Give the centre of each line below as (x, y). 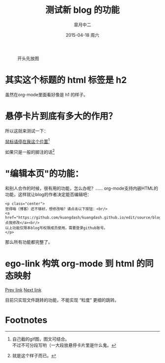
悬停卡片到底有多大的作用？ (61, 116)
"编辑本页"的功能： (44, 174)
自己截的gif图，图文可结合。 (41, 339)
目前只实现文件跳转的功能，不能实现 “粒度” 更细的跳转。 (62, 300)
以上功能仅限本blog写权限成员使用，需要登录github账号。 (56, 228)
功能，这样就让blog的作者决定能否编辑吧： (48, 195)
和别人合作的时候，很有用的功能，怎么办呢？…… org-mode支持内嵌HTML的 (82, 188)
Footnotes (26, 320)
